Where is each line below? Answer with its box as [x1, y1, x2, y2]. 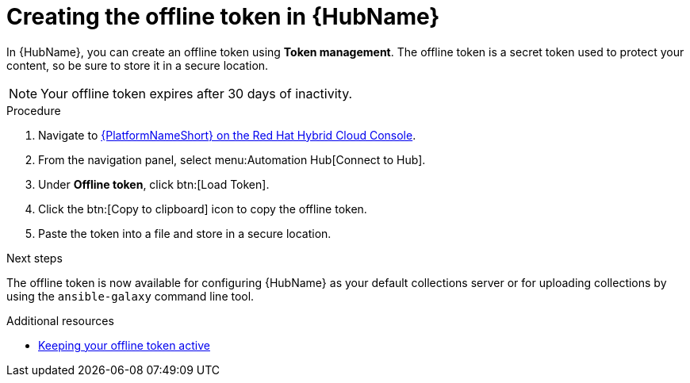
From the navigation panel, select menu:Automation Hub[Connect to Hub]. [38, 152, 426, 167]
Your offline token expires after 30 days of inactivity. [40, 85, 353, 101]
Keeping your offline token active [38, 338, 210, 352]
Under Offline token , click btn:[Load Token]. [38, 177, 270, 191]
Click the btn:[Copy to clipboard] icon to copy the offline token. [38, 201, 367, 216]
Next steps [6, 251, 63, 265]
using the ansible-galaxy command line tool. [6, 289, 255, 303]
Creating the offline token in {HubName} [6, 3, 440, 30]
